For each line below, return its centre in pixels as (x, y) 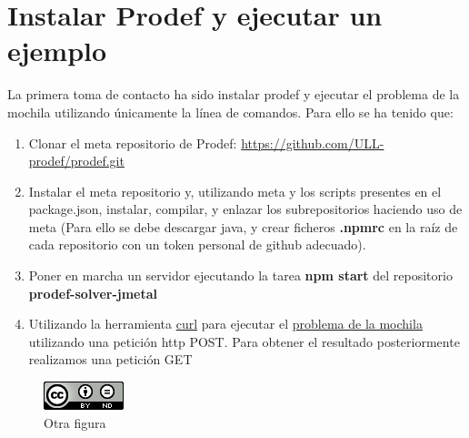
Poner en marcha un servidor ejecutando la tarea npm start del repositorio (240, 275)
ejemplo (57, 51)
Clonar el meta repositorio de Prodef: (133, 143)
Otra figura (75, 422)
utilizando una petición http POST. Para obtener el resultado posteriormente (244, 341)
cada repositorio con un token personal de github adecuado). (197, 244)
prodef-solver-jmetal (93, 293)
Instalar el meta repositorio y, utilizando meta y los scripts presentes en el (235, 191)
